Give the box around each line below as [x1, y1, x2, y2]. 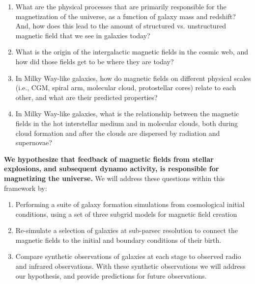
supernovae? [15, 137, 52, 148]
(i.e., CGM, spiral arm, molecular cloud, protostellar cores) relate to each [15, 82, 236, 93]
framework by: [4, 182, 47, 193]
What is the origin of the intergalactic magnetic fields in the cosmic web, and [15, 47, 248, 57]
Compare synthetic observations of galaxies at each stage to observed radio [15, 251, 241, 261]
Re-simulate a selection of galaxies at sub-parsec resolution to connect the [15, 225, 238, 235]
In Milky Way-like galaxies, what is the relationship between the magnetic [15, 108, 239, 119]
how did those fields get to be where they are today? [15, 56, 174, 66]
